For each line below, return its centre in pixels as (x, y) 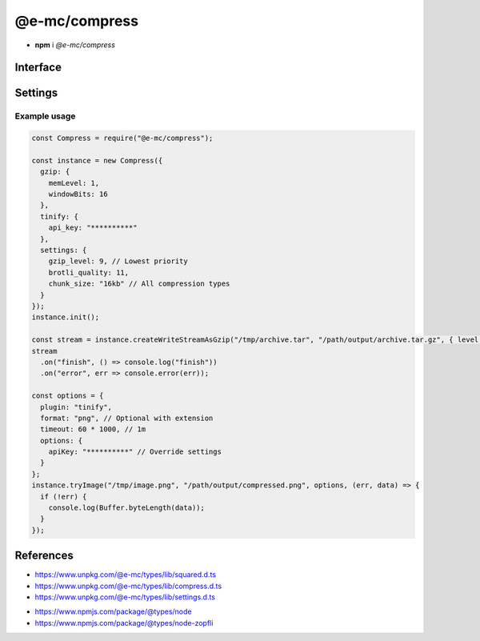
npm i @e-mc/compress (75, 45)
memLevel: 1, (74, 183)
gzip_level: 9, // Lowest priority (118, 261)
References (44, 556)
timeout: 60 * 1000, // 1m (93, 429)
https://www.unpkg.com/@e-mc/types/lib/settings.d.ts (125, 597)
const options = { (68, 396)
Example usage (45, 116)
